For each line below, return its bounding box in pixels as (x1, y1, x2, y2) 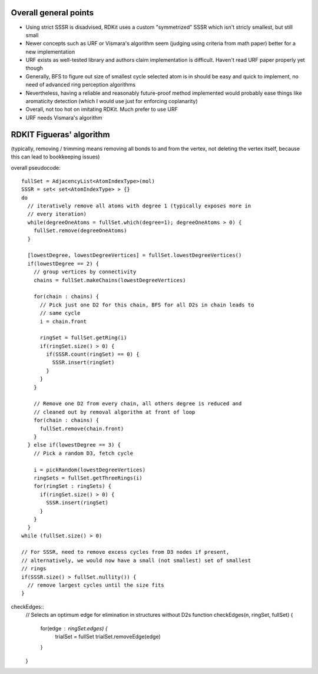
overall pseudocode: (11, 164, 61, 171)
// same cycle (39, 310, 81, 316)
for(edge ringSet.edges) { (40, 625, 108, 632)
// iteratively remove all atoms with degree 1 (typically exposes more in (27, 203, 251, 209)
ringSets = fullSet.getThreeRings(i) (33, 474, 143, 481)
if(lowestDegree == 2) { (27, 260, 100, 267)
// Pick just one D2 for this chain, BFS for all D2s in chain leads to (39, 301, 254, 308)
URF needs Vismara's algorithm (25, 114, 102, 121)
